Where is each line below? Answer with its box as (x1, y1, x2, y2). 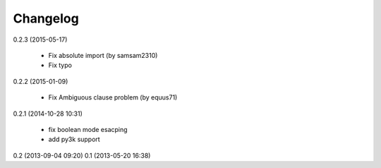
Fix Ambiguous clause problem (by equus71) (48, 93, 178, 102)
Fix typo (48, 61, 72, 70)
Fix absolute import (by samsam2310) (48, 51, 158, 59)
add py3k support (48, 135, 100, 144)
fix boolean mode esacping (48, 125, 128, 133)
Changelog (13, 11, 79, 26)
